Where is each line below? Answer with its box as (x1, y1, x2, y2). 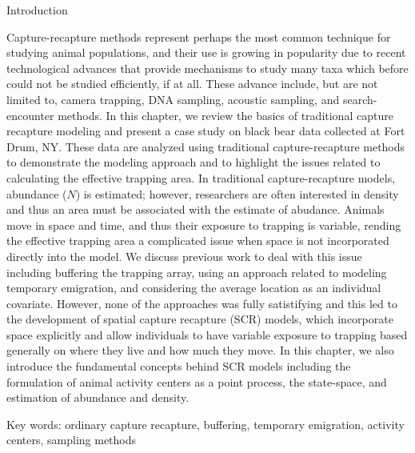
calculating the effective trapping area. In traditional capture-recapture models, (6, 169, 396, 186)
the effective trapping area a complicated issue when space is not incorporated (6, 232, 389, 249)
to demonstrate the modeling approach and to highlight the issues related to (6, 154, 381, 170)
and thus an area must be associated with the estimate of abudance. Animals (6, 201, 385, 218)
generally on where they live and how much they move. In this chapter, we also (6, 342, 394, 359)
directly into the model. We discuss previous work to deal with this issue (6, 247, 362, 264)
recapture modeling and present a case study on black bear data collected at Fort (6, 122, 405, 139)
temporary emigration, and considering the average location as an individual (6, 279, 381, 296)
